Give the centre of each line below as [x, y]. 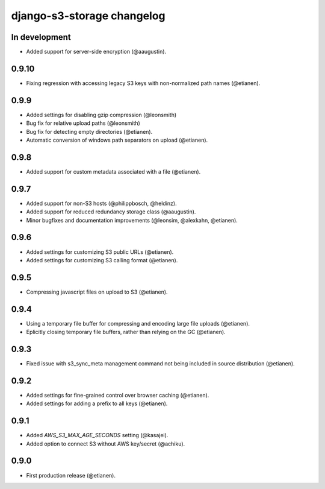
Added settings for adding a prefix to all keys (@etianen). [97, 403]
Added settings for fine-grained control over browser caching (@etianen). [118, 395]
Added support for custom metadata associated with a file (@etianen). [113, 171]
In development [41, 37]
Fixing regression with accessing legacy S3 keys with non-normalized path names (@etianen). [143, 83]
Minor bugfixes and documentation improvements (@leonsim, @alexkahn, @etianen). [132, 220]
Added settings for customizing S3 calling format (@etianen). [102, 260]
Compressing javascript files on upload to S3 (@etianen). [97, 292]
